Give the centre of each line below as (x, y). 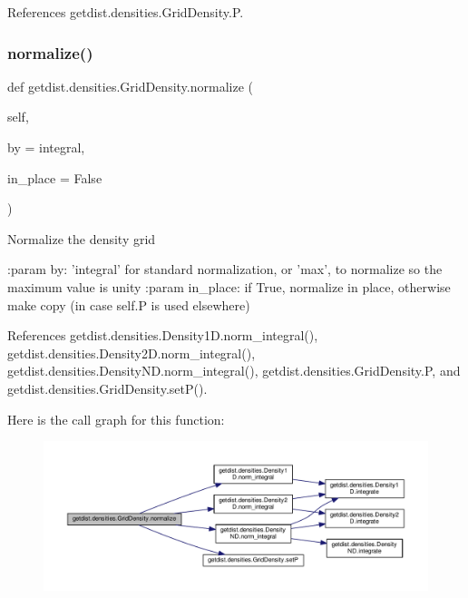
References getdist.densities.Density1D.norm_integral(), (163, 335)
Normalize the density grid (82, 238)
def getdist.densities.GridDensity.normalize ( (130, 86)
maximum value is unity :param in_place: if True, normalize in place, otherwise (229, 286)
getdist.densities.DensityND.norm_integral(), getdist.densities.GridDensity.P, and (234, 371)
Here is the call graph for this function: (116, 419)
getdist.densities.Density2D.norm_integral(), (132, 353)
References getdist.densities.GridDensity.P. (126, 12)
